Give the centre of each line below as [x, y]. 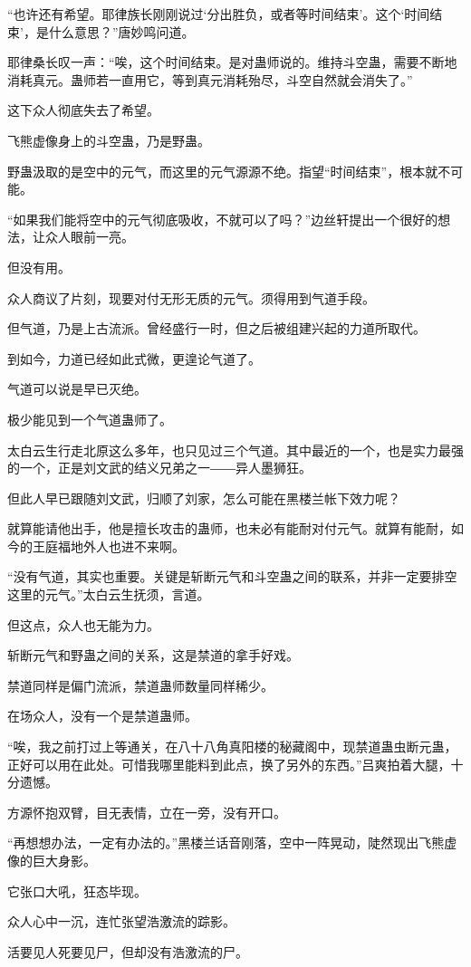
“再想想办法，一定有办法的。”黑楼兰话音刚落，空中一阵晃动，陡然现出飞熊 [226, 843]
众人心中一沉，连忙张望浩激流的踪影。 [121, 921]
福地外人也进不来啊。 [121, 546]
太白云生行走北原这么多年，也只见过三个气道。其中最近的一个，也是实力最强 [235, 450]
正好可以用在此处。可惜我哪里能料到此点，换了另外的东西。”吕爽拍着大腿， [229, 764]
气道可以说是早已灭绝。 [77, 389]
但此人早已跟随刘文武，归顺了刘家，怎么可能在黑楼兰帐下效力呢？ [204, 498]
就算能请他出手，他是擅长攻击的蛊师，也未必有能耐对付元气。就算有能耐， [229, 528]
